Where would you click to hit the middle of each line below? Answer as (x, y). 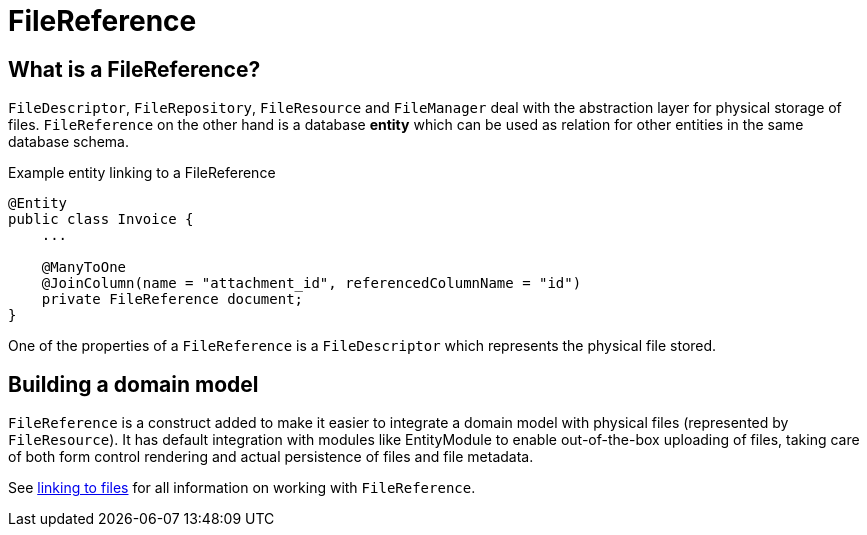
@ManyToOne (84, 267)
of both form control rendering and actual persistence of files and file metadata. (271, 457)
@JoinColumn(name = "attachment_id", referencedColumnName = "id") (311, 283)
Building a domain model (133, 384)
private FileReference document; (172, 299)
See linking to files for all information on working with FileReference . (242, 488)
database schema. (68, 142)
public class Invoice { (101, 219)
